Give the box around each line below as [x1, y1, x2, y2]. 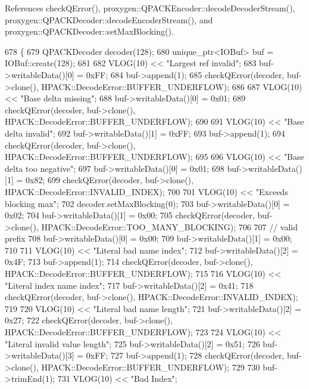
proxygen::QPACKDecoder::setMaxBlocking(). [5, 25, 174, 38]
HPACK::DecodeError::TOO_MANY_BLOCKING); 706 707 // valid [41, 220, 298, 233]
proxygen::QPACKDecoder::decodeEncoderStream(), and [5, 13, 213, 26]
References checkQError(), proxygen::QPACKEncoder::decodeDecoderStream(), [5, 2, 295, 14]
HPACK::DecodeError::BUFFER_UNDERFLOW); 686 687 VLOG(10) [41, 80, 302, 92]
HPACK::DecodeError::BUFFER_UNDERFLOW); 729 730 [41, 360, 260, 373]
